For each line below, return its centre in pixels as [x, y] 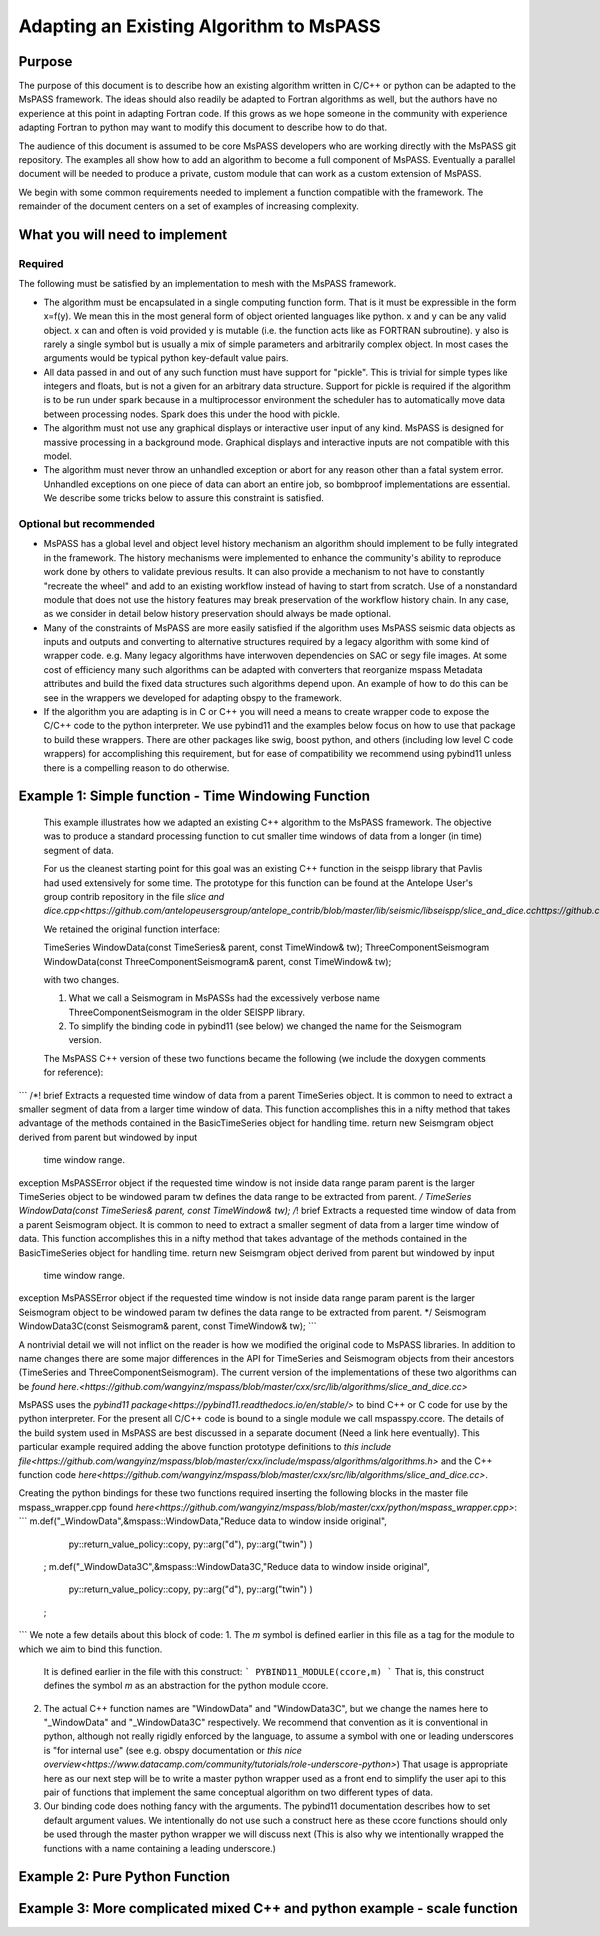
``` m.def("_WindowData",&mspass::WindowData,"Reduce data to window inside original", [202, 1521]
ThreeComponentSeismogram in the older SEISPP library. [186, 1012]
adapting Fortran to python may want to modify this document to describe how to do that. [203, 127]
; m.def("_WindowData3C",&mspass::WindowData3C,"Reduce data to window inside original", [236, 1566]
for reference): [73, 1072]
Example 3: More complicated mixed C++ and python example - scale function [268, 1908]
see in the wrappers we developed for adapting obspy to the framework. [192, 697]
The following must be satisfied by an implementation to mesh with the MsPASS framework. [207, 284]
